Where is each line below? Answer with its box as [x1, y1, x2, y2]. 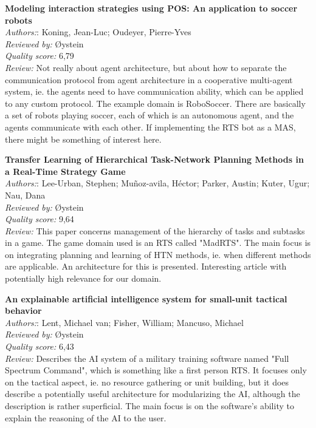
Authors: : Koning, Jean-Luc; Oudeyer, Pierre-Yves [5, 25, 191, 38]
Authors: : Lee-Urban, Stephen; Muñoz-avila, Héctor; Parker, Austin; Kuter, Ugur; [5, 177, 310, 189]
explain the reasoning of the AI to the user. [5, 411, 167, 424]
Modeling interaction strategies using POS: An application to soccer [5, 2, 298, 14]
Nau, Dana [5, 188, 46, 201]
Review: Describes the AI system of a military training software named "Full [5, 352, 289, 364]
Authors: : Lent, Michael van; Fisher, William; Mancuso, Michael [5, 316, 244, 328]
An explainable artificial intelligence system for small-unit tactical [5, 292, 287, 305]
